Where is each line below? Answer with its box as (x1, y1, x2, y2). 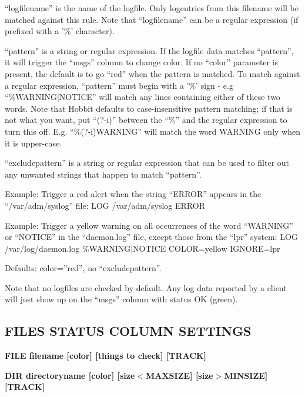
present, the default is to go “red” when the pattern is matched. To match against (5, 67, 300, 79)
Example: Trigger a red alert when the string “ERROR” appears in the (5, 188, 262, 200)
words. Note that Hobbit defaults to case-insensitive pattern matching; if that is (5, 102, 293, 114)
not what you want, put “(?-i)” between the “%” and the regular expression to (5, 114, 287, 126)
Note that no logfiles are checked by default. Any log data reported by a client (5, 281, 287, 293)
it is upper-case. (5, 136, 62, 149)
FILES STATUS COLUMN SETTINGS (5, 322, 252, 340)
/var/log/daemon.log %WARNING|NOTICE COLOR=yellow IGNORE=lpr (5, 242, 280, 254)
